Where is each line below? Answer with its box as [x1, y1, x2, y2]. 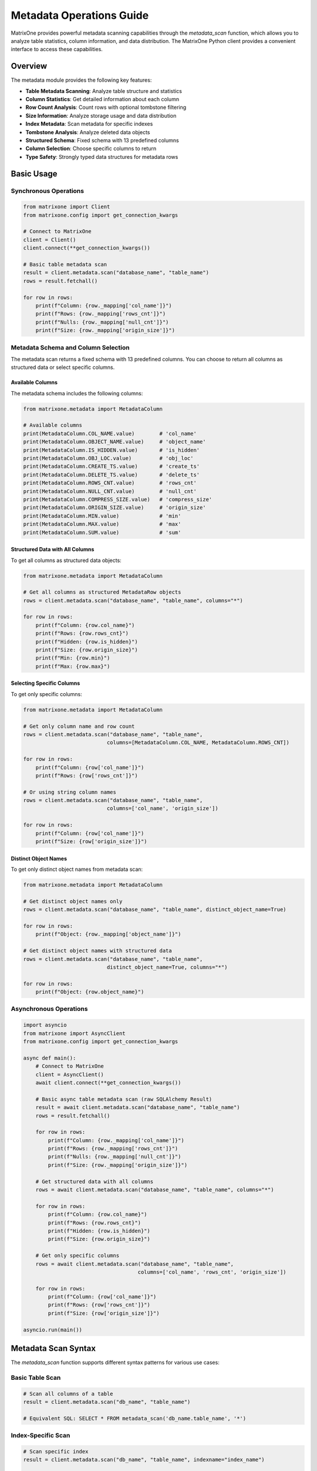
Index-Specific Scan [11, 1432, 70, 1440]
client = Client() [23, 236, 76, 243]
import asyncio [23, 1021, 67, 1029]
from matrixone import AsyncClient [23, 1030, 126, 1037]
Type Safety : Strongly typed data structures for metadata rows [25, 153, 178, 160]
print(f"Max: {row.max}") [35, 663, 110, 670]
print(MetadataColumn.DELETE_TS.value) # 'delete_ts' [23, 471, 200, 478]
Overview [11, 61, 48, 71]
